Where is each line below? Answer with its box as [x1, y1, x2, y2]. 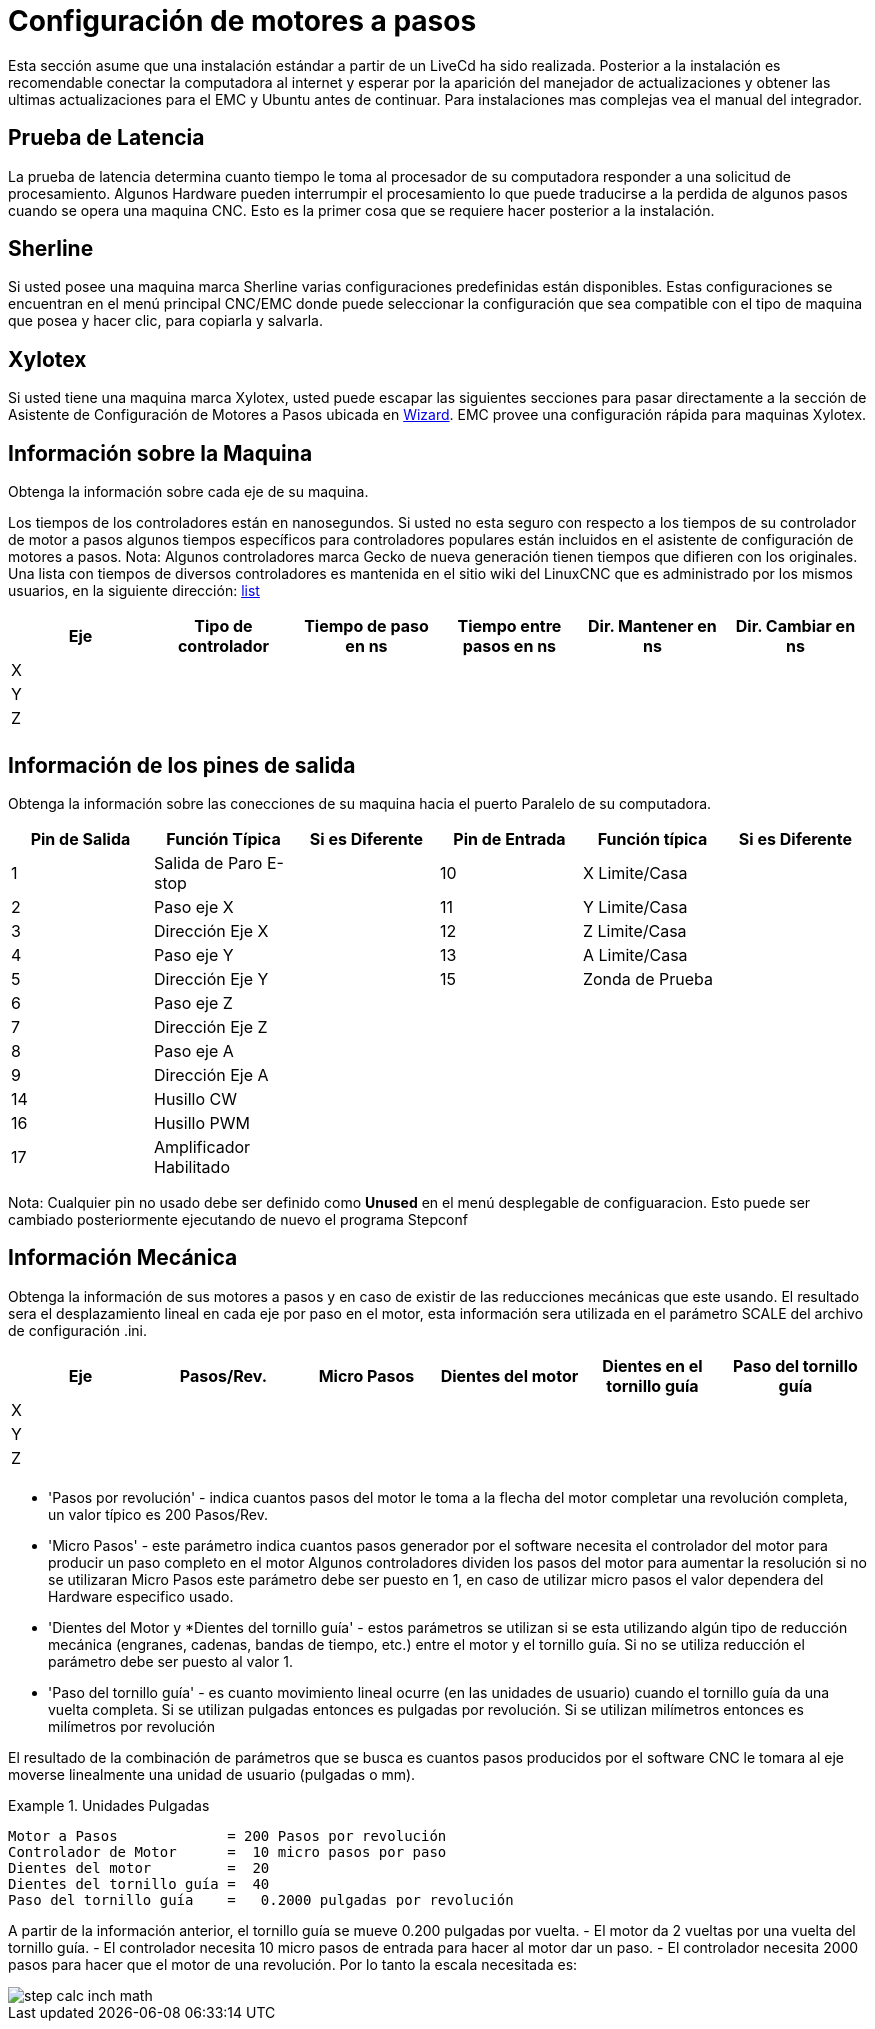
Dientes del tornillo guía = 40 [8, 1875, 270, 1892]
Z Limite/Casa [582, 920, 687, 941]
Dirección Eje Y [153, 968, 269, 989]
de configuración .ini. [8, 1321, 148, 1339]
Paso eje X [153, 896, 234, 917]
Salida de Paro [153, 852, 263, 873]
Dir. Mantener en [588, 616, 717, 637]
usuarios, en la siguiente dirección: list [8, 582, 260, 600]
